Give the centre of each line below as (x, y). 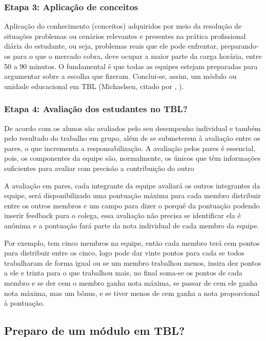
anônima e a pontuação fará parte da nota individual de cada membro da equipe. (132, 225)
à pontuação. (24, 303)
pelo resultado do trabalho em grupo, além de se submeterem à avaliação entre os (132, 138)
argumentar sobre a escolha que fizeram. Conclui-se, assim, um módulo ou (120, 76)
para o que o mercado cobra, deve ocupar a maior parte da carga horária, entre (137, 56)
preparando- (240, 46)
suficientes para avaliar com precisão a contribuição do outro (99, 168)
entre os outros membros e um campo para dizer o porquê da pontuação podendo (132, 205)
